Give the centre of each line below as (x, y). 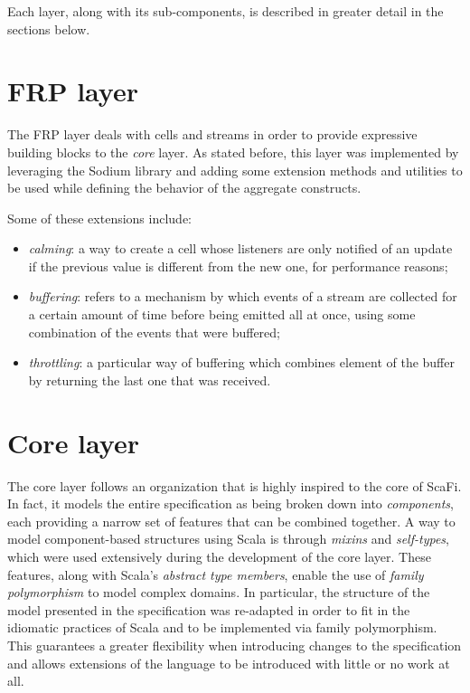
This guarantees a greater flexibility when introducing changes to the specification (235, 645)
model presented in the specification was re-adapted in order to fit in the (209, 609)
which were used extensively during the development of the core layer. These (219, 556)
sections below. (49, 28)
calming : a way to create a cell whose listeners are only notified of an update (240, 248)
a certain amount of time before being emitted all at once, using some (222, 314)
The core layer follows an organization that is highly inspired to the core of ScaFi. (235, 485)
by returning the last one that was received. (150, 380)
